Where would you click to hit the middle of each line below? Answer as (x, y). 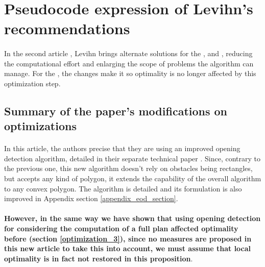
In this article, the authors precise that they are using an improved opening (122, 148)
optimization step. (32, 83)
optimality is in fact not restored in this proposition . (99, 258)
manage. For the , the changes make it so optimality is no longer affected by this (130, 73)
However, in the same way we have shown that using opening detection (132, 218)
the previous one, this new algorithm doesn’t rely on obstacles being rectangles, (128, 168)
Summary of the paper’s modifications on (116, 111)
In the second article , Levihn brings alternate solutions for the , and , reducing (128, 53)
